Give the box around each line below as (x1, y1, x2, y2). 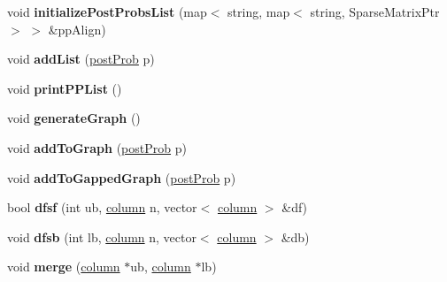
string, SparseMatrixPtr (310, 3, 440, 20)
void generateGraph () (7, 109, 141, 127)
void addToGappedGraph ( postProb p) (7, 168, 236, 187)
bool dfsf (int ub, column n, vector (7, 198, 197, 217)
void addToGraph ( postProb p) (7, 138, 187, 156)
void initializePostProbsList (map (7, 3, 207, 20)
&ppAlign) (48, 19, 106, 38)
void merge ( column (7, 257, 120, 276)
